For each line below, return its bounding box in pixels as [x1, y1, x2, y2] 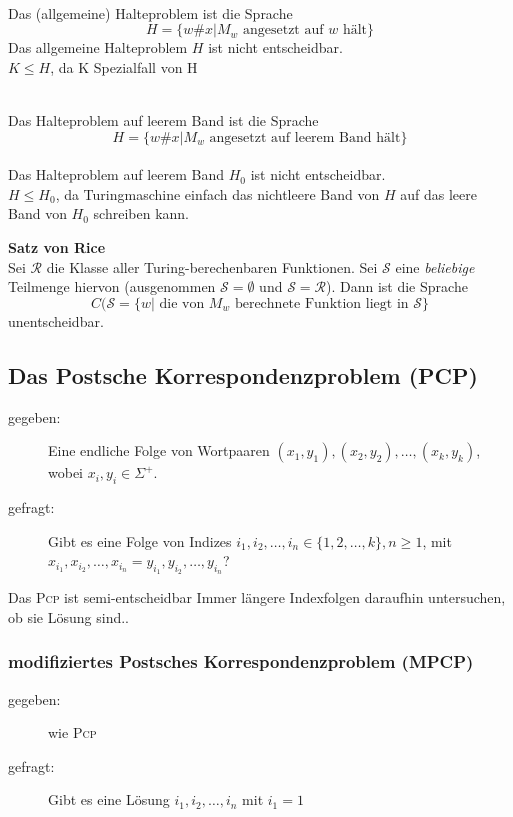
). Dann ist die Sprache [326, 276, 468, 297]
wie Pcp [48, 722, 97, 743]
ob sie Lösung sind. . [8, 606, 130, 627]
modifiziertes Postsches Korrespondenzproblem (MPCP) [8, 649, 474, 674]
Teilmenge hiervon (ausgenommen [8, 276, 216, 297]
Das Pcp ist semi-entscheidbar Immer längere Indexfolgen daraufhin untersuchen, [8, 587, 506, 608]
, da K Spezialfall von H [50, 56, 198, 77]
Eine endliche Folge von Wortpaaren [48, 440, 270, 461]
